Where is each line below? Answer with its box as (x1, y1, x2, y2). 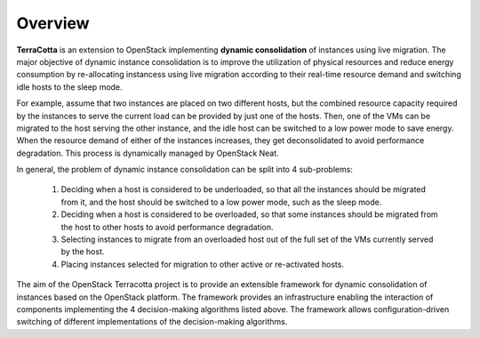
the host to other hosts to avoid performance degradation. (60, 221, 275, 232)
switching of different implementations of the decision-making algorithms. (16, 317, 288, 327)
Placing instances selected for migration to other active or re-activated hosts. (60, 259, 344, 269)
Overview (16, 13, 90, 33)
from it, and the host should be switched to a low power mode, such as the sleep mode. (60, 197, 382, 207)
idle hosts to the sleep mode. (16, 81, 124, 92)
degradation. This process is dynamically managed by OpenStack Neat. (16, 148, 279, 158)
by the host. (60, 246, 105, 257)
